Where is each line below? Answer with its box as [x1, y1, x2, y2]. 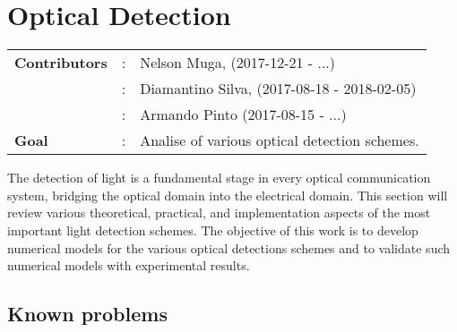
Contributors [14, 52, 108, 73]
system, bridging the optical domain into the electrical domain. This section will [7, 185, 448, 204]
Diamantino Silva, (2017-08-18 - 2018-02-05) [140, 78, 417, 99]
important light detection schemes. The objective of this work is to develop [7, 220, 418, 239]
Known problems [7, 300, 168, 328]
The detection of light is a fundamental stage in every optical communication [7, 168, 431, 187]
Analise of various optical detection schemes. [140, 130, 419, 151]
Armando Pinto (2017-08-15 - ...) [140, 104, 347, 125]
